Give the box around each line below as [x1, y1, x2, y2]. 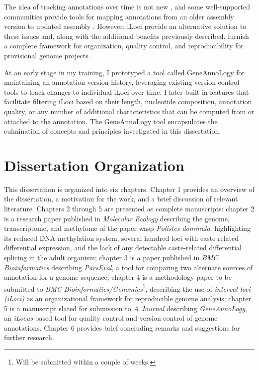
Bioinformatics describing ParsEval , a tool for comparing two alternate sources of [4, 262, 253, 272]
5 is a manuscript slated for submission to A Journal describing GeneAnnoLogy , [4, 303, 247, 313]
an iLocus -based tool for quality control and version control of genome [4, 313, 218, 323]
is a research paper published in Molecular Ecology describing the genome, [4, 213, 230, 223]
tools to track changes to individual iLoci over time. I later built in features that [4, 86, 249, 97]
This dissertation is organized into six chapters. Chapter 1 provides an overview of [4, 184, 255, 194]
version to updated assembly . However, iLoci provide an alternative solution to [4, 21, 247, 31]
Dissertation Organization [4, 155, 184, 175]
